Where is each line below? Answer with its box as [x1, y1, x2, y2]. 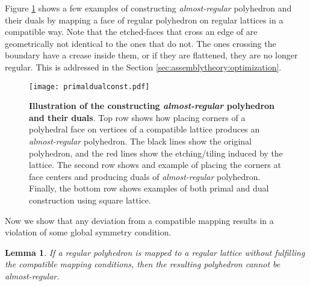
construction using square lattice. [29, 193, 151, 206]
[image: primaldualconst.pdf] [29, 82, 150, 91]
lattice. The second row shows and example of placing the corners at [29, 158, 281, 171]
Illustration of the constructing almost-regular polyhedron [29, 99, 275, 112]
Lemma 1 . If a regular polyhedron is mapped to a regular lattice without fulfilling [5, 246, 305, 258]
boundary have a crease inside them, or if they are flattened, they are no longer [5, 49, 298, 61]
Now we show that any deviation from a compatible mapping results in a [5, 214, 274, 226]
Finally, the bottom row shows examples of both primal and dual [29, 182, 269, 194]
